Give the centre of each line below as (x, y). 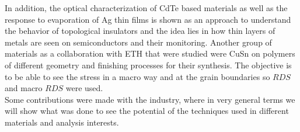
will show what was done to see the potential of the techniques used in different (147, 111)
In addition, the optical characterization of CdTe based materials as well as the (146, 8)
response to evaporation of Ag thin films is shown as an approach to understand (148, 19)
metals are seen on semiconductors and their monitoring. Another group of (138, 42)
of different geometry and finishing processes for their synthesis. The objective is (148, 65)
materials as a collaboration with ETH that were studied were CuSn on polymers (150, 53)
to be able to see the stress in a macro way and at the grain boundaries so (137, 76)
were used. (84, 88)
